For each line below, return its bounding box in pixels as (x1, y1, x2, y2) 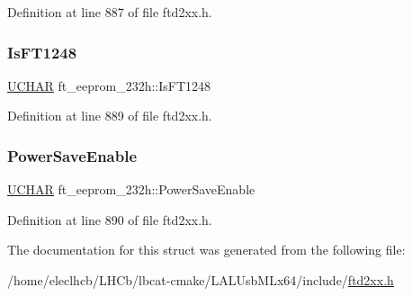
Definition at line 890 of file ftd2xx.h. (7, 210, 212, 229)
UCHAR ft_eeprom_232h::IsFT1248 (7, 76, 211, 94)
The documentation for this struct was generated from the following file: (7, 240, 406, 259)
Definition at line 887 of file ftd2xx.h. (7, 3, 212, 21)
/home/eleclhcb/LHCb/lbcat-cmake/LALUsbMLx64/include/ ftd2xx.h (7, 271, 394, 289)
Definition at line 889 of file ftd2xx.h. (7, 106, 212, 125)
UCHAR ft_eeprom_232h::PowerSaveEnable (7, 180, 255, 199)
